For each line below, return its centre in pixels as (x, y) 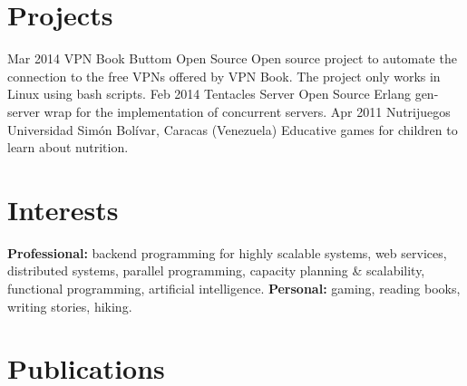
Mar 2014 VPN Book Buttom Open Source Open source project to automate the (232, 58)
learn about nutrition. (68, 147)
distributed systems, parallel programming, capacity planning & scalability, (216, 270)
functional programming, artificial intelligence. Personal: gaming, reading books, (234, 288)
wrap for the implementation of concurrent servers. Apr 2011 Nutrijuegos (247, 111)
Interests (63, 209)
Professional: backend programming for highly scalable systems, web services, (227, 252)
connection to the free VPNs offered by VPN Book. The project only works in (224, 76)
